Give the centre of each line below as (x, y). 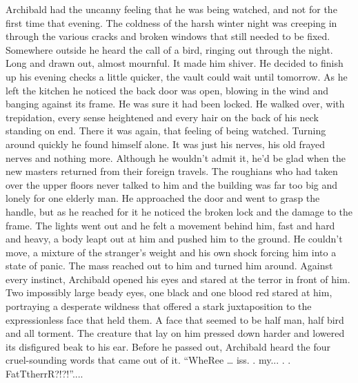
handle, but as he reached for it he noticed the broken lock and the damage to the (179, 211)
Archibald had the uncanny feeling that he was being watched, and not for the (171, 9)
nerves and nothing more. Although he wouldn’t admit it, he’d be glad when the (176, 157)
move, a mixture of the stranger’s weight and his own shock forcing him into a (171, 252)
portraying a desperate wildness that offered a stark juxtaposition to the (159, 306)
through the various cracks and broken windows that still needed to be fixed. (168, 36)
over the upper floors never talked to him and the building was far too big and (172, 184)
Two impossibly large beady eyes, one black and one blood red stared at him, (169, 292)
